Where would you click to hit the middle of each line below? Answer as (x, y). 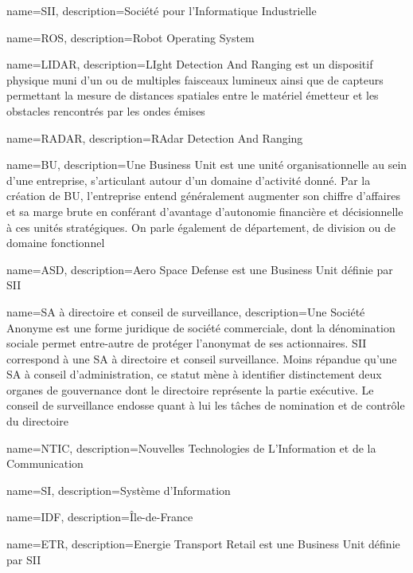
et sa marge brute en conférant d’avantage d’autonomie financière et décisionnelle (205, 211)
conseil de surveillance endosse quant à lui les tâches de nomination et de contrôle (206, 405)
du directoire (37, 421)
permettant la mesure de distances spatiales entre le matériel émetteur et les (193, 95)
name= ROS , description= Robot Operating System (131, 37)
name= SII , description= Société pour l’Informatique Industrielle (162, 10)
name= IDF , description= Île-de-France (100, 517)
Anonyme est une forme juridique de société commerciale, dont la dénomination (201, 327)
